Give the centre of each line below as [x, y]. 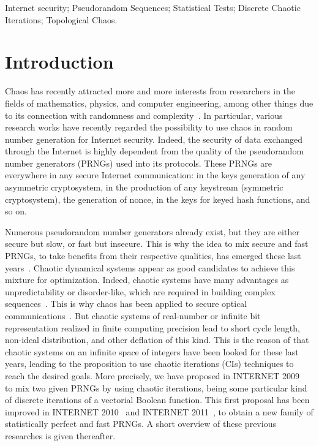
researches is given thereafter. [60, 435]
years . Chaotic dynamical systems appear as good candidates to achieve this [150, 267]
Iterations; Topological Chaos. [61, 19]
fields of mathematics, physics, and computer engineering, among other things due [159, 103]
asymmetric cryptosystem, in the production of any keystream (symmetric [144, 187]
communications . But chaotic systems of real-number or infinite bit [133, 316]
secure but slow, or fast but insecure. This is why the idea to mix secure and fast [157, 244]
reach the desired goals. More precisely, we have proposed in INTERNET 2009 [152, 375]
